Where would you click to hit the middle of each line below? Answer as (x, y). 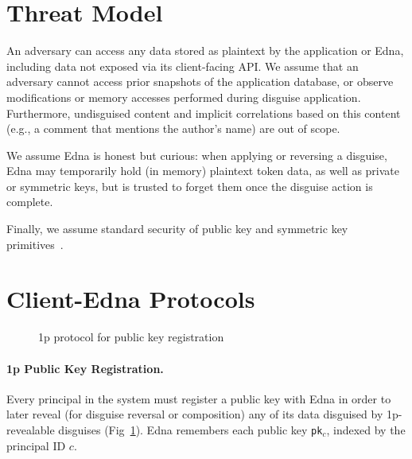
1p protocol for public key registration (131, 337)
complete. (30, 202)
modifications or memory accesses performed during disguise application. (184, 97)
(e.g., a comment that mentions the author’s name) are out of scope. (173, 128)
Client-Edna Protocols (131, 299)
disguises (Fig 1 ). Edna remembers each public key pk (190, 429)
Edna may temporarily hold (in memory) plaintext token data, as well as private (203, 171)
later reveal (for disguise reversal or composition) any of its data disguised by (195, 414)
